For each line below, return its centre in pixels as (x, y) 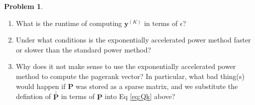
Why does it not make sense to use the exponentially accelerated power (126, 66)
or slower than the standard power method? (83, 49)
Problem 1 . (24, 6)
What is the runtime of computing (69, 23)
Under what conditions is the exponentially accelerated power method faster (133, 40)
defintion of (33, 96)
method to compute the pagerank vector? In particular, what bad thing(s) (130, 76)
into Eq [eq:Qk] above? (140, 96)
